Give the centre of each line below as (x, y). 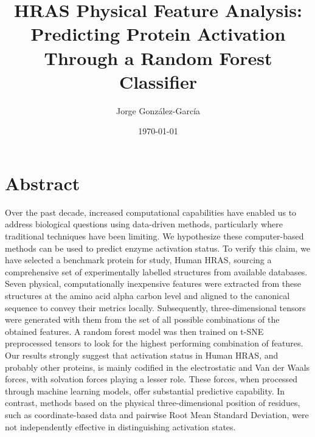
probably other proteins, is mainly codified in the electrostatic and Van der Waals (157, 367)
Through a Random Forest (158, 57)
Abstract (43, 183)
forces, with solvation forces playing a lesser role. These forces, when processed (151, 379)
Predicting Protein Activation (158, 34)
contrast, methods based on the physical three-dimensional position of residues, (153, 403)
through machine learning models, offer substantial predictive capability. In (145, 391)
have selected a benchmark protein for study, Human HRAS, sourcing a (138, 260)
